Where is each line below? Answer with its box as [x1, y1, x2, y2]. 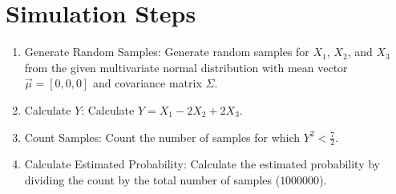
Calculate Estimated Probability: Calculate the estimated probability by [24, 156, 381, 172]
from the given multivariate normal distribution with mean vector [24, 59, 348, 75]
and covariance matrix [93, 75, 202, 91]
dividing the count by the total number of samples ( [24, 171, 281, 188]
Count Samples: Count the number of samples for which [24, 128, 301, 145]
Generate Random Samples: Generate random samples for [24, 43, 309, 60]
